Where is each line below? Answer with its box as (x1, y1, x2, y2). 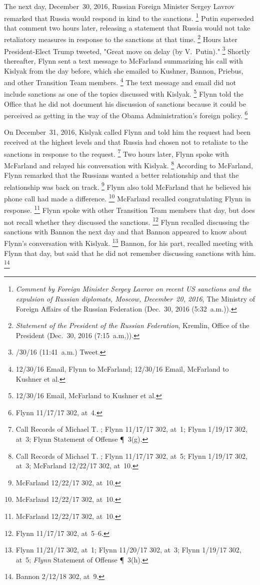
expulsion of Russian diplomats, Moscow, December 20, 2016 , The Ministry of (15, 294, 255, 304)
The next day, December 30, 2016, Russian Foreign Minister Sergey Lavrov (4, 1, 234, 11)
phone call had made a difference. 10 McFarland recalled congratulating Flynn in (4, 192, 251, 203)
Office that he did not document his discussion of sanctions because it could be (4, 98, 246, 109)
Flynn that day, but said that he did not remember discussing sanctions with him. (4, 247, 256, 258)
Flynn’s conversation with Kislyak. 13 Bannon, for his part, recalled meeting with (4, 236, 253, 248)
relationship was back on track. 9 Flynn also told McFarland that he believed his (4, 180, 251, 192)
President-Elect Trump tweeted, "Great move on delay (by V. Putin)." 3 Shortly (4, 44, 250, 56)
